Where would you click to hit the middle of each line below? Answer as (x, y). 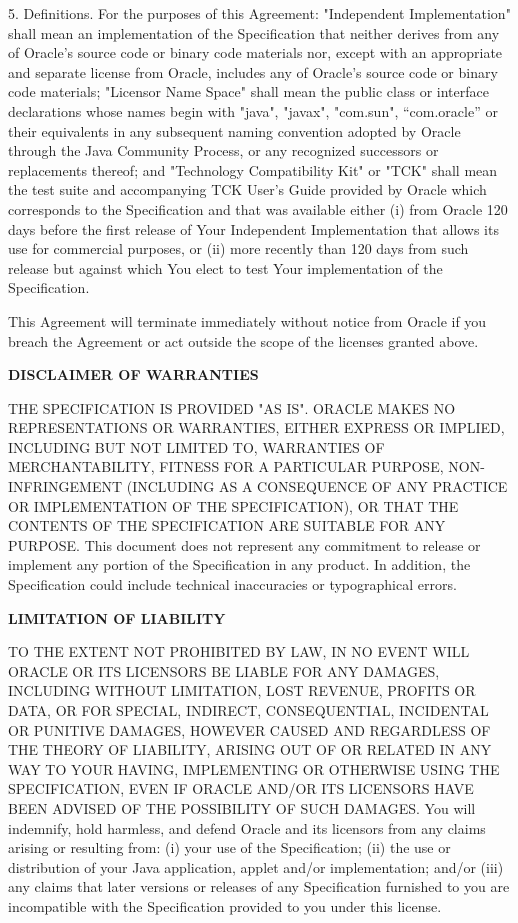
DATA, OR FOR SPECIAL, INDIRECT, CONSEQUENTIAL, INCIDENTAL (248, 710)
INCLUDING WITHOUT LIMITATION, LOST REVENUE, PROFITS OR (242, 690)
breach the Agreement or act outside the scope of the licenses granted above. (243, 340)
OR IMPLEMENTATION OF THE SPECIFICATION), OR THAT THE (233, 505)
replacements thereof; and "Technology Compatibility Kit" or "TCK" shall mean (253, 169)
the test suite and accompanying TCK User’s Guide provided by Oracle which (247, 189)
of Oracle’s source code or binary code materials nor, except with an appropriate (255, 52)
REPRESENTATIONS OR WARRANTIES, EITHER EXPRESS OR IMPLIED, (256, 427)
